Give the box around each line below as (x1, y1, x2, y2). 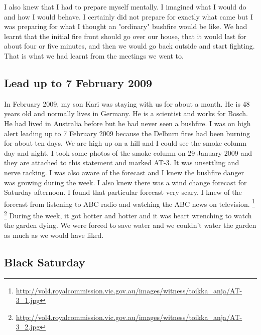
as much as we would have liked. (4, 229, 104, 240)
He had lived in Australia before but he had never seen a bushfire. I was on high (4, 118, 251, 128)
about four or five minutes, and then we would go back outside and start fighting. (4, 41, 255, 51)
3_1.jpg (16, 295, 40, 305)
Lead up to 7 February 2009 (4, 75, 153, 90)
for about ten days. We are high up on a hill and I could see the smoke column (4, 138, 246, 148)
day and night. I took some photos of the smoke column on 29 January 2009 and (4, 147, 252, 158)
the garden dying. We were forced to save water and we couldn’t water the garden (4, 220, 256, 230)
